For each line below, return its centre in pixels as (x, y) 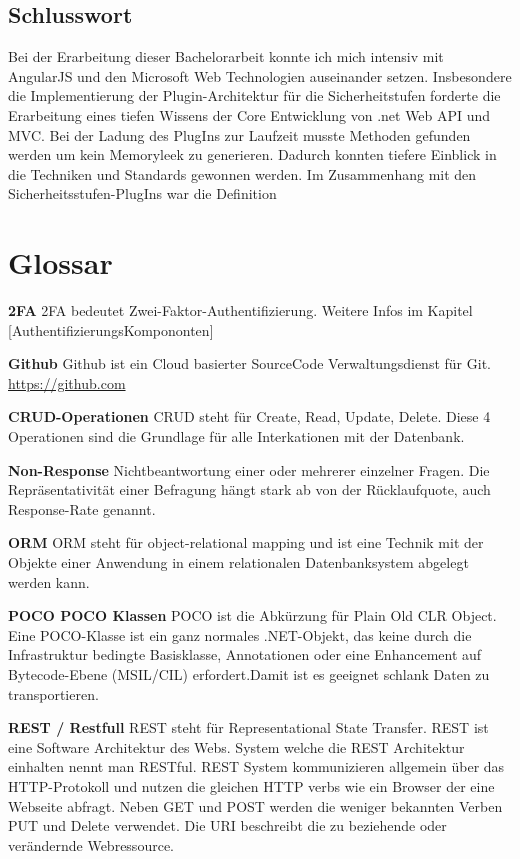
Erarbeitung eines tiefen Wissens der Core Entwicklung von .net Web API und (249, 114)
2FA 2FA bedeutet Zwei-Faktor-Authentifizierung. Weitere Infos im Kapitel (240, 310)
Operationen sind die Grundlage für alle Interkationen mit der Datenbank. (236, 436)
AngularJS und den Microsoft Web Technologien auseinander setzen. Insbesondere (260, 75)
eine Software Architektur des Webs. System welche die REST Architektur (236, 746)
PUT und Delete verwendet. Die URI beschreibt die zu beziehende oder (227, 825)
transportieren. (53, 693)
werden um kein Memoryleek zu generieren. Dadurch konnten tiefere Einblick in (252, 154)
